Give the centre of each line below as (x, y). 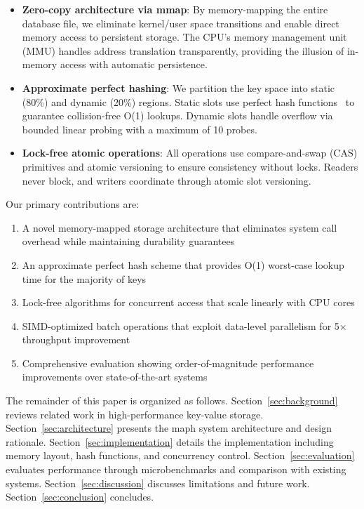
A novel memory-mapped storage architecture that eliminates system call (180, 227)
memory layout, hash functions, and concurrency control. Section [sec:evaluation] (180, 455)
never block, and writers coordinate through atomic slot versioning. (167, 180)
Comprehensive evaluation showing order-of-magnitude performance (168, 363)
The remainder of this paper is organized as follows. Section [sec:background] (172, 401)
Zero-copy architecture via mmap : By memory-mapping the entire (175, 9)
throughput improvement (76, 339)
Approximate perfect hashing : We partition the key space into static (178, 87)
